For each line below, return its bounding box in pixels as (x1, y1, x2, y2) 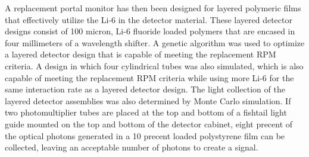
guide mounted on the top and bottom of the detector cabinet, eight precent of (5, 117, 293, 130)
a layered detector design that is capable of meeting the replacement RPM (5, 48, 276, 60)
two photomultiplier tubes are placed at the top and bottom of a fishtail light (5, 106, 287, 118)
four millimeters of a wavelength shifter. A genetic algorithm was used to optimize (5, 36, 305, 49)
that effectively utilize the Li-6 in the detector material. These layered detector (5, 13, 292, 25)
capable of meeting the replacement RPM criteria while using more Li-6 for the (5, 71, 294, 84)
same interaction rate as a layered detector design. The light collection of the (5, 83, 285, 95)
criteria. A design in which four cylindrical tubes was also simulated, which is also (5, 59, 304, 72)
